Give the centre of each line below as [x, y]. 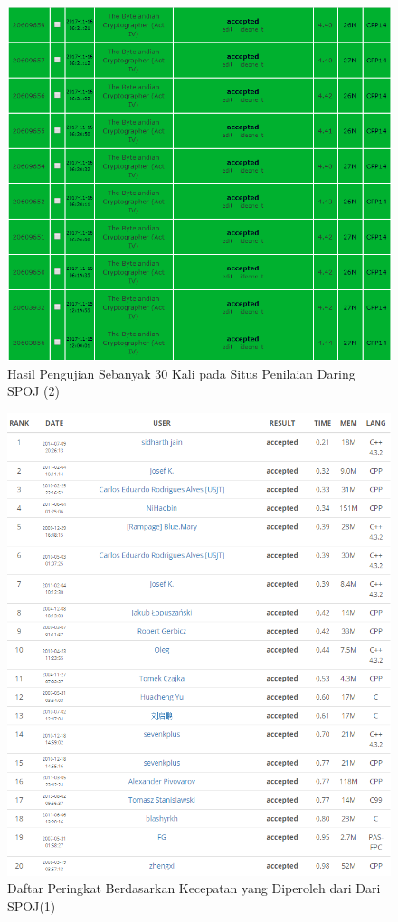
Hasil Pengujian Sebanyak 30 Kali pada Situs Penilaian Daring [181, 373]
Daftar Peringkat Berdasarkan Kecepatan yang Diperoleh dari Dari [194, 888]
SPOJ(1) [32, 905]
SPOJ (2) [33, 391]
